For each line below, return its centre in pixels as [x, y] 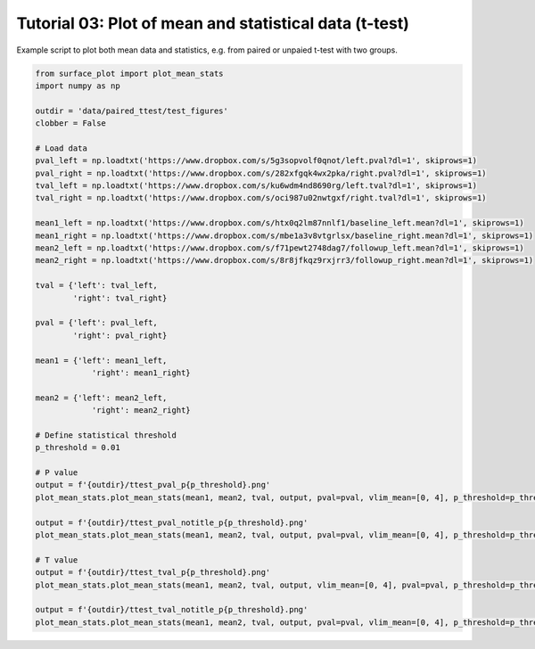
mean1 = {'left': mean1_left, [101, 360]
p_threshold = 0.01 [78, 448]
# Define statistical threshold [106, 435]
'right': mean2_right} [141, 411]
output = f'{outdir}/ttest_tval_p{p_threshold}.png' [153, 572]
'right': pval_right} [120, 335]
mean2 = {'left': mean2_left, [101, 398]
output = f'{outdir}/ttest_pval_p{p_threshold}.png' [153, 485]
